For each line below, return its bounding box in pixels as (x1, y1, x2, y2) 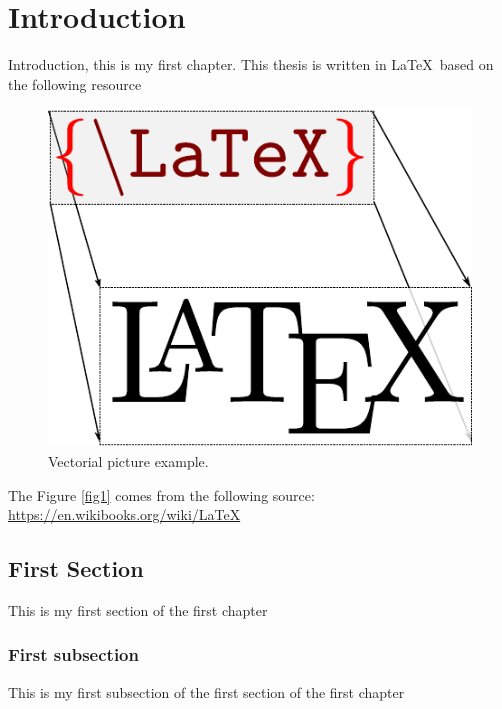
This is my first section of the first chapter (8, 599, 268, 620)
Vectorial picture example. (48, 450, 209, 471)
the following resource (8, 73, 142, 94)
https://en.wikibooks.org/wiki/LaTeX (8, 504, 241, 525)
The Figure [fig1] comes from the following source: (8, 484, 315, 505)
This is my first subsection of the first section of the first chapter (8, 681, 405, 702)
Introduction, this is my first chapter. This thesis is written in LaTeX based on (8, 54, 494, 75)
